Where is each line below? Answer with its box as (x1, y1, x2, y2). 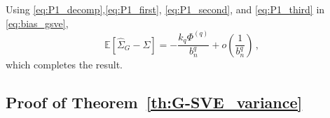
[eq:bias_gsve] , (6, 15, 69, 30)
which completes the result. (6, 57, 123, 71)
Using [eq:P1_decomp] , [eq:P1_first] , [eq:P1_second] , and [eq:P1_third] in (6, 2, 325, 16)
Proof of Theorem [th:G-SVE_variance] (6, 91, 303, 112)
